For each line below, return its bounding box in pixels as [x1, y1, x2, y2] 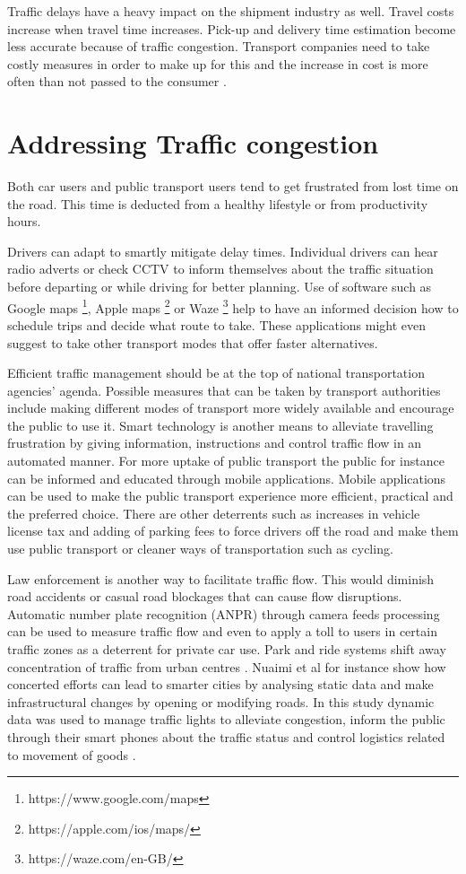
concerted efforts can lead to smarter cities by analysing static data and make [7, 675, 434, 694]
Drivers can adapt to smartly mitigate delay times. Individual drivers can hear [7, 241, 438, 260]
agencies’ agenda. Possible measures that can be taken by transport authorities [7, 380, 441, 399]
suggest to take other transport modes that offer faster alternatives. [7, 333, 378, 352]
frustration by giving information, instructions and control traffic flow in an [7, 433, 422, 452]
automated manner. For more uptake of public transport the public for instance [7, 451, 444, 470]
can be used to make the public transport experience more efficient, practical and [7, 486, 453, 505]
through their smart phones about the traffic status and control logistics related [7, 727, 445, 746]
